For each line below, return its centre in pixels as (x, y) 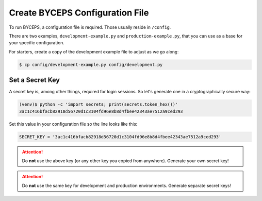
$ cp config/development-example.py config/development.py (91, 65)
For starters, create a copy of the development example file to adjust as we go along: (94, 51)
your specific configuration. (37, 43)
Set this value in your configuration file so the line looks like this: (73, 124)
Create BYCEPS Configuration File (79, 13)
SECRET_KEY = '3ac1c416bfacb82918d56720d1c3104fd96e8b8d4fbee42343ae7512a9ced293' (120, 137)
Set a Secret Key (34, 80)
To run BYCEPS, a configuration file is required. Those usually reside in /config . (90, 27)
